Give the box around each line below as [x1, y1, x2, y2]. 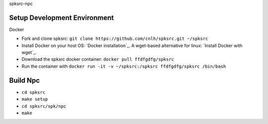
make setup [21, 96, 48, 102]
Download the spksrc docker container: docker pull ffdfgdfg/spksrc [21, 56, 174, 62]
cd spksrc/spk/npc [21, 103, 67, 109]
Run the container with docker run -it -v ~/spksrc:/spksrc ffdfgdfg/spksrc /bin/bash [21, 63, 226, 69]
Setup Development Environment [9, 13, 114, 22]
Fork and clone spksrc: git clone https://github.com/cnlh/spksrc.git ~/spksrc [21, 36, 208, 41]
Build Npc [9, 76, 40, 84]
